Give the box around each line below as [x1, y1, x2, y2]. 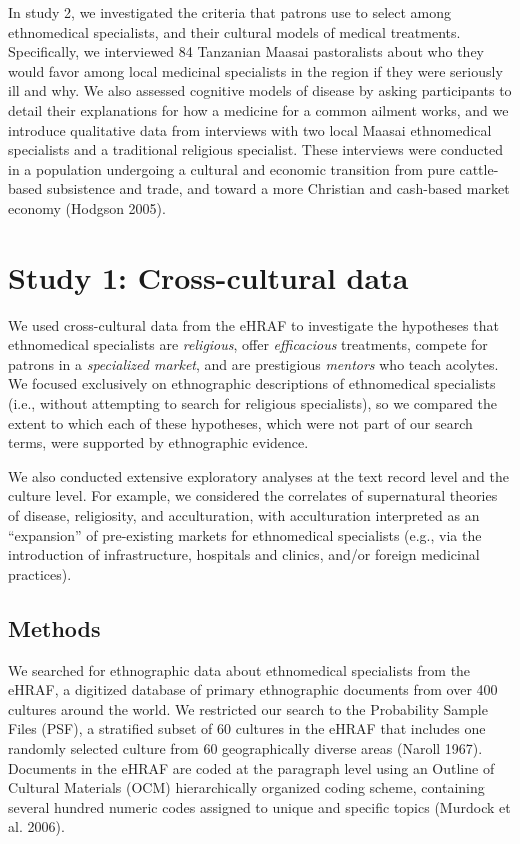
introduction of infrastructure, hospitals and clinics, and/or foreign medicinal [8, 544, 480, 565]
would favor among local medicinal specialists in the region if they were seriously [8, 60, 503, 81]
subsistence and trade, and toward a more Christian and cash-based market [46, 178, 510, 199]
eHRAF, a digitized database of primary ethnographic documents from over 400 [8, 679, 498, 700]
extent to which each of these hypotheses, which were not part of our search [8, 412, 473, 433]
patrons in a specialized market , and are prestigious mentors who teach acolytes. [8, 353, 499, 374]
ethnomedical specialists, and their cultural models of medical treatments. [8, 21, 461, 42]
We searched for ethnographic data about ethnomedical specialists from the [8, 659, 471, 680]
